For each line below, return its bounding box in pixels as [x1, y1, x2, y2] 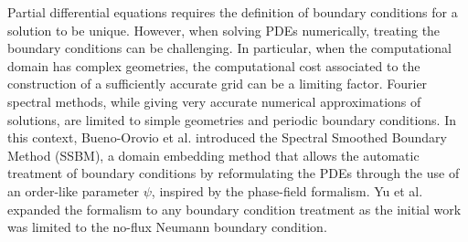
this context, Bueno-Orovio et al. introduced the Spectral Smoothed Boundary [7, 128, 447, 147]
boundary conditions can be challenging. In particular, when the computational [7, 38, 452, 58]
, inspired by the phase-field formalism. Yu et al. [151, 181, 423, 200]
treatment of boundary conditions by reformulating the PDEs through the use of [7, 163, 460, 183]
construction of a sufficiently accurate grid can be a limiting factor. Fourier [7, 74, 428, 93]
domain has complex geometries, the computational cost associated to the [7, 56, 420, 75]
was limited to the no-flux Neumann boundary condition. [7, 217, 327, 237]
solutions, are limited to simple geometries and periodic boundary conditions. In [7, 110, 456, 129]
